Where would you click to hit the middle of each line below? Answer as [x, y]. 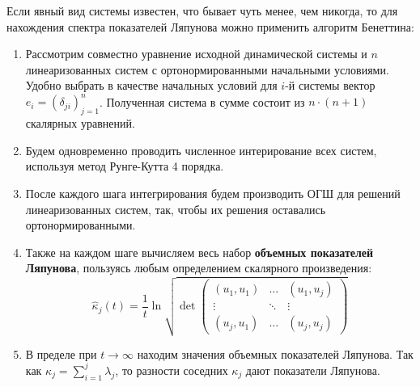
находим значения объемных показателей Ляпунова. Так [275, 353]
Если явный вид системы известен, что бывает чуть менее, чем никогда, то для [202, 11]
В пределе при [61, 353]
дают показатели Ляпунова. [313, 370]
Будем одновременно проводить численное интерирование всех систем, [201, 150]
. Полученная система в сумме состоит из [202, 101]
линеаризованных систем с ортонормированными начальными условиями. [207, 69]
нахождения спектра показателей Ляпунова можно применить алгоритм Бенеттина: [210, 26]
